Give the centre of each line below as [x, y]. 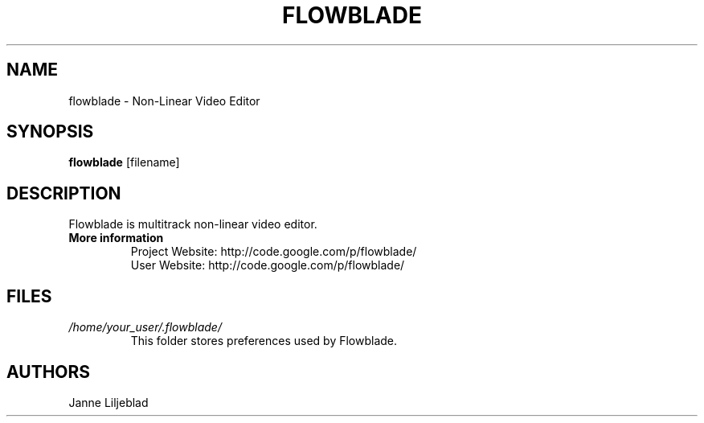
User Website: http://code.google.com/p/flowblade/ [268, 265]
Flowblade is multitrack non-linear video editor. [193, 224]
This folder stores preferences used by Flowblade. [264, 341]
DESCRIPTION [64, 193]
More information [116, 238]
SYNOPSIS [50, 132]
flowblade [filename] [124, 162]
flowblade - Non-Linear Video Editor [164, 101]
